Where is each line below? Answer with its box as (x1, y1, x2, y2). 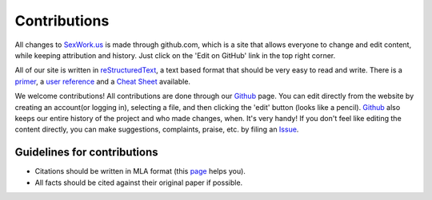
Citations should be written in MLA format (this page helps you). (34, 167, 246, 176)
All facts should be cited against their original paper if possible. (34, 178, 243, 187)
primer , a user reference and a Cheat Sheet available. (14, 76, 191, 86)
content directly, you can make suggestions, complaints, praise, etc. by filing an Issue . (14, 124, 299, 135)
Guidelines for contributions (14, 146, 159, 159)
